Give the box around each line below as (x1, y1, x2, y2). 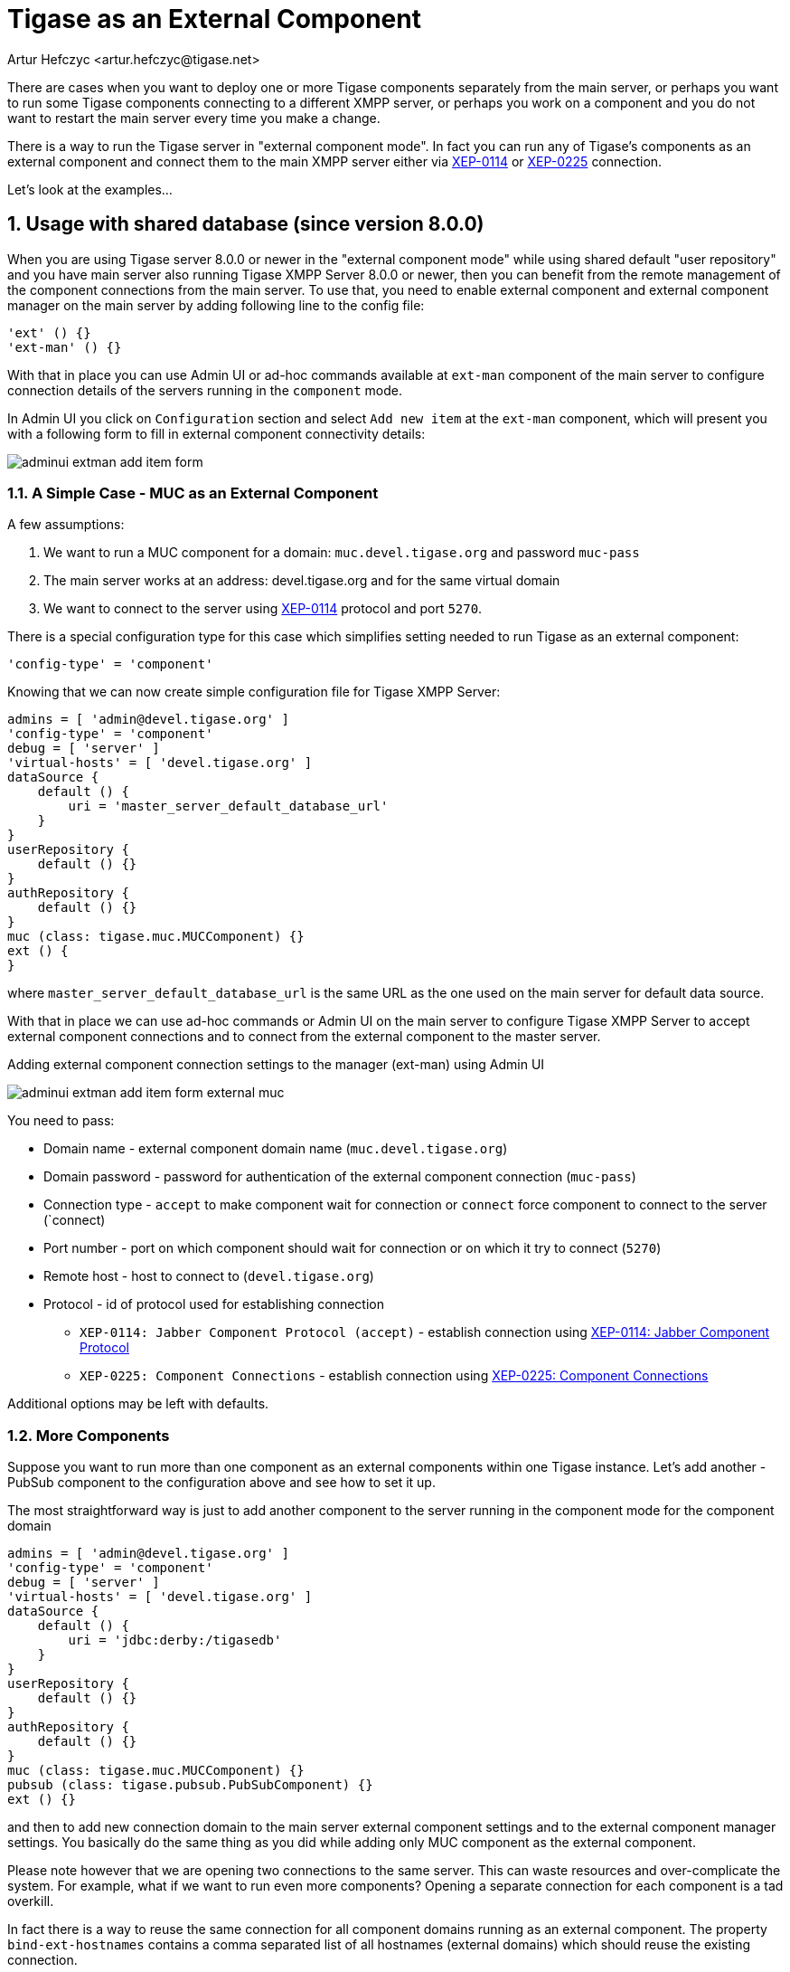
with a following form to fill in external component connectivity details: (7, 425, 426, 441)
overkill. (7, 1893, 54, 1910)
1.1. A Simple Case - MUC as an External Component (7, 483, 379, 502)
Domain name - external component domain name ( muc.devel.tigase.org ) (43, 1141, 508, 1157)
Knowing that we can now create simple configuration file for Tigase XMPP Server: (7, 684, 501, 700)
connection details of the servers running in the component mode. (7, 382, 402, 398)
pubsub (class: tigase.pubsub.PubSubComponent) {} (7, 1778, 373, 1793)
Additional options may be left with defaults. (7, 1396, 269, 1412)
